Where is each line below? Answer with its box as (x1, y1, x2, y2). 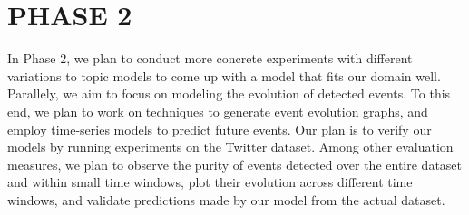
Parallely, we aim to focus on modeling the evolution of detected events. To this (7, 84, 451, 103)
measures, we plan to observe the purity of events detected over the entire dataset (7, 154, 463, 173)
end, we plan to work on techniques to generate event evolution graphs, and (7, 101, 428, 120)
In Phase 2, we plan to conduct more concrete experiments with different (7, 49, 413, 68)
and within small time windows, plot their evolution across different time (7, 173, 413, 192)
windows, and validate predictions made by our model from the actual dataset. (7, 190, 445, 209)
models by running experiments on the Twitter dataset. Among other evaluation (7, 137, 454, 156)
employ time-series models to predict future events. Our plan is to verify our (7, 119, 432, 138)
